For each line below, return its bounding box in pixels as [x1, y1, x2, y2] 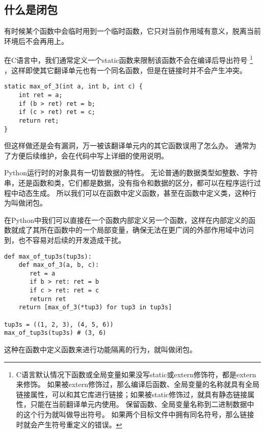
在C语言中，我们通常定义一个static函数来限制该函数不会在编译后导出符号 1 [4, 53, 253, 65]
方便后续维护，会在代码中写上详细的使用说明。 [11, 150, 168, 161]
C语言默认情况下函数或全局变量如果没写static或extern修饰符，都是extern [16, 369, 256, 379]
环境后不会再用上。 [4, 35, 68, 46]
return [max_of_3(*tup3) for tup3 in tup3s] [18, 304, 172, 311]
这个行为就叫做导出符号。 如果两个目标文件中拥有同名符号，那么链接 [23, 409, 254, 420]
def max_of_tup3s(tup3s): [4, 253, 92, 260]
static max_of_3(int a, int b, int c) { [4, 83, 143, 90]
